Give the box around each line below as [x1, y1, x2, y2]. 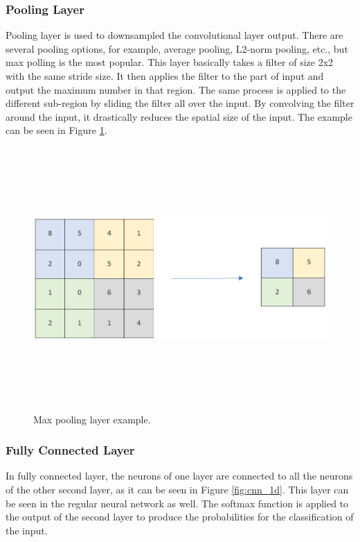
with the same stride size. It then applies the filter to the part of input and [6, 69, 324, 83]
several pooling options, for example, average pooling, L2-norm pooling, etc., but [6, 41, 348, 56]
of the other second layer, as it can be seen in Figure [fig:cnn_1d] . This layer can [6, 482, 349, 496]
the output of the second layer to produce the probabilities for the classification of [6, 509, 354, 524]
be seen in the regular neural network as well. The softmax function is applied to [6, 496, 349, 510]
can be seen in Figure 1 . [6, 123, 107, 137]
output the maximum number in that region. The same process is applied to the [6, 82, 346, 96]
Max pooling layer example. [33, 412, 151, 426]
